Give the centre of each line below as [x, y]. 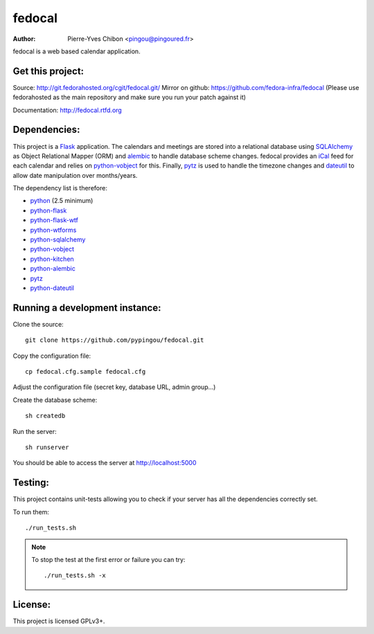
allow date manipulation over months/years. [75, 175]
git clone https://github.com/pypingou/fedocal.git [115, 340]
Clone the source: [38, 324]
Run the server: [35, 431]
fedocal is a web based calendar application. [77, 51]
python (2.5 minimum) [62, 201]
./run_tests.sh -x [75, 576]
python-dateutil [52, 288]
